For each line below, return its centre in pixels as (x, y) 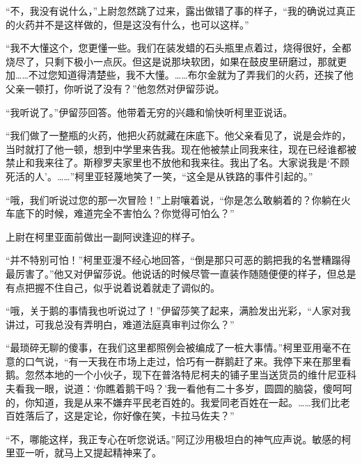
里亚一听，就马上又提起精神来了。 (84, 453)
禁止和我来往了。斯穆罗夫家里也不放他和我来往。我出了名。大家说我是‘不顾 (178, 162)
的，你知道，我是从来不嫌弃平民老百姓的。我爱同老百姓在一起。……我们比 (173, 402)
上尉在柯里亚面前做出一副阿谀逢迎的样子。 (103, 236)
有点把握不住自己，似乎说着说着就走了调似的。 (113, 287)
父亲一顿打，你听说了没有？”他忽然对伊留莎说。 (115, 88)
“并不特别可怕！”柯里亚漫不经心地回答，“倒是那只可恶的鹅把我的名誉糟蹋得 (178, 260)
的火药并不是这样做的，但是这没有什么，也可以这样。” (127, 24)
